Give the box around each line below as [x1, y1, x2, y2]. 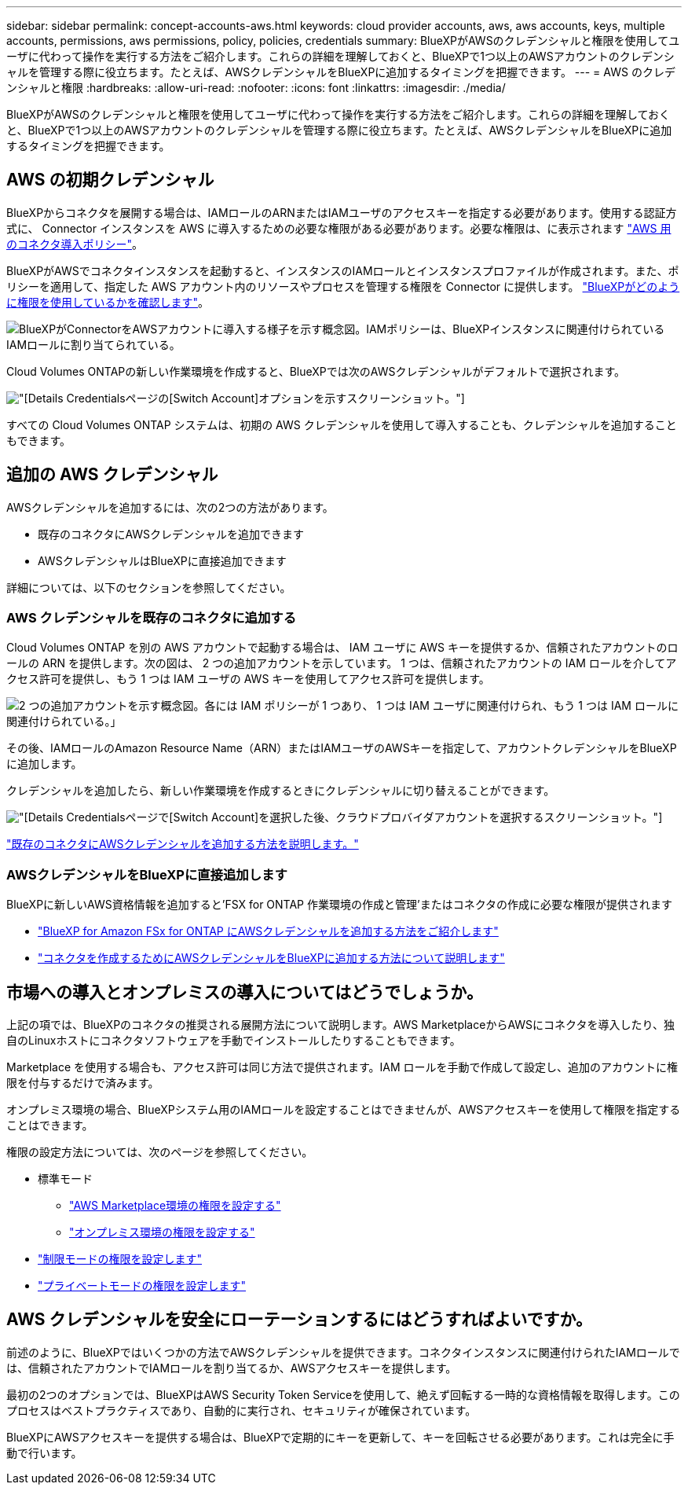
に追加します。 [6, 757, 82, 771]
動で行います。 [6, 1445, 82, 1460]
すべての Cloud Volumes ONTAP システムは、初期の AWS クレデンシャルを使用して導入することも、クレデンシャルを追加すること [6, 417, 677, 432]
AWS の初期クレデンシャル [6, 170, 214, 190]
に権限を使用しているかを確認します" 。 [6, 295, 210, 309]
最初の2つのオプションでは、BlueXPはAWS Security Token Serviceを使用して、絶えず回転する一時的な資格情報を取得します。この [6, 1387, 680, 1401]
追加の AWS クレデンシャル [6, 465, 218, 485]
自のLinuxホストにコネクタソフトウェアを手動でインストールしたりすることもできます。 [6, 1034, 461, 1048]
